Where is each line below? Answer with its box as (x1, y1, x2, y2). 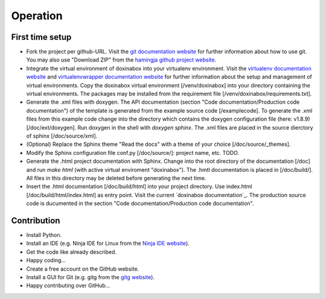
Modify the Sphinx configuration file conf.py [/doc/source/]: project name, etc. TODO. (26, 149, 240, 156)
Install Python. (26, 231, 62, 238)
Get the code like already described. (26, 248, 117, 256)
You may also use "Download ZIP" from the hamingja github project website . (26, 56, 217, 63)
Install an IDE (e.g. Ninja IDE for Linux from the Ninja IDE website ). (26, 240, 190, 247)
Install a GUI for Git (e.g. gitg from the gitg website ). (26, 273, 155, 280)
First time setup (11, 32, 72, 42)
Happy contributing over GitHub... (26, 282, 110, 289)
